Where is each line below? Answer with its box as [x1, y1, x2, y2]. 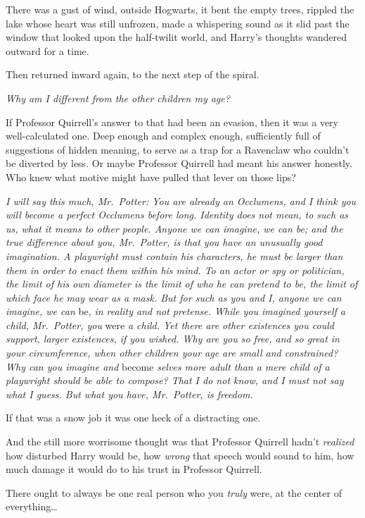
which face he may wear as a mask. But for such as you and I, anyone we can [6, 290, 342, 304]
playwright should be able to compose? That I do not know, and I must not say [6, 373, 344, 388]
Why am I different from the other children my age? [6, 90, 230, 105]
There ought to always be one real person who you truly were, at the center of [6, 485, 342, 500]
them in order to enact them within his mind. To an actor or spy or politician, [6, 262, 345, 277]
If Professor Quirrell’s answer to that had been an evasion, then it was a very [6, 114, 338, 129]
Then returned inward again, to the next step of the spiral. [6, 67, 260, 82]
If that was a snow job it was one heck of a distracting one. [6, 410, 261, 425]
